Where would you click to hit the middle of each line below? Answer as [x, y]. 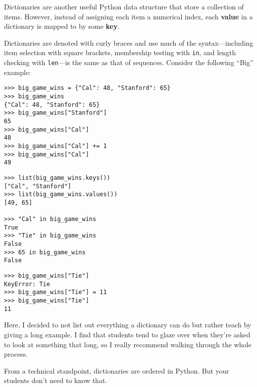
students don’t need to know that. [56, 380]
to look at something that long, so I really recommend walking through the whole [128, 344]
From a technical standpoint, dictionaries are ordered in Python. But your [117, 370]
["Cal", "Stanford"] [38, 186]
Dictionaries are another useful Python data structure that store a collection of [124, 6]
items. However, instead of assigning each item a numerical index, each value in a [128, 16]
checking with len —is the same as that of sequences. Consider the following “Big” [129, 62]
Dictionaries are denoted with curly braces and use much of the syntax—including [129, 42]
